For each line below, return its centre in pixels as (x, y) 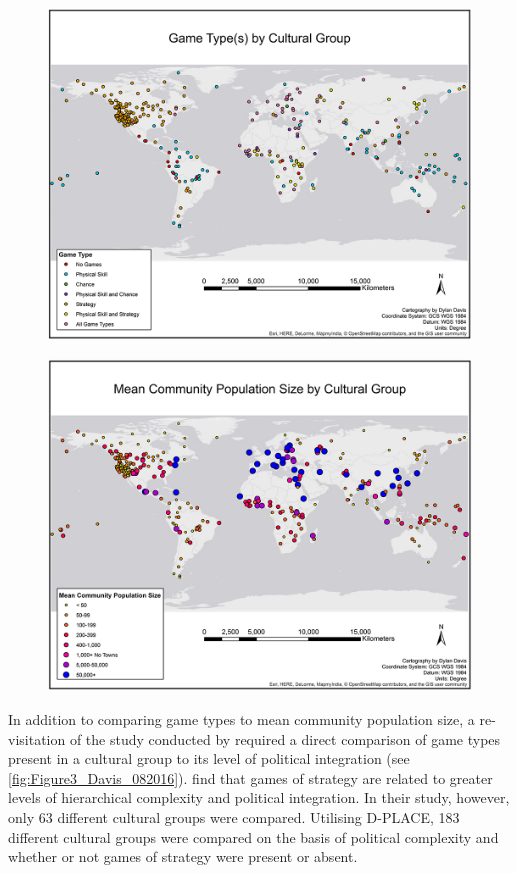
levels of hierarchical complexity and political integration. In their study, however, (259, 797)
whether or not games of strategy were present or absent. (183, 856)
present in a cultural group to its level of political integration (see (209, 758)
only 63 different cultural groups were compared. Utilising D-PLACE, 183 (234, 816)
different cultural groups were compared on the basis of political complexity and (253, 836)
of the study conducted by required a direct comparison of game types (285, 738)
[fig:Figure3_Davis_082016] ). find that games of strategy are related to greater (250, 777)
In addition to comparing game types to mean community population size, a (241, 719)
